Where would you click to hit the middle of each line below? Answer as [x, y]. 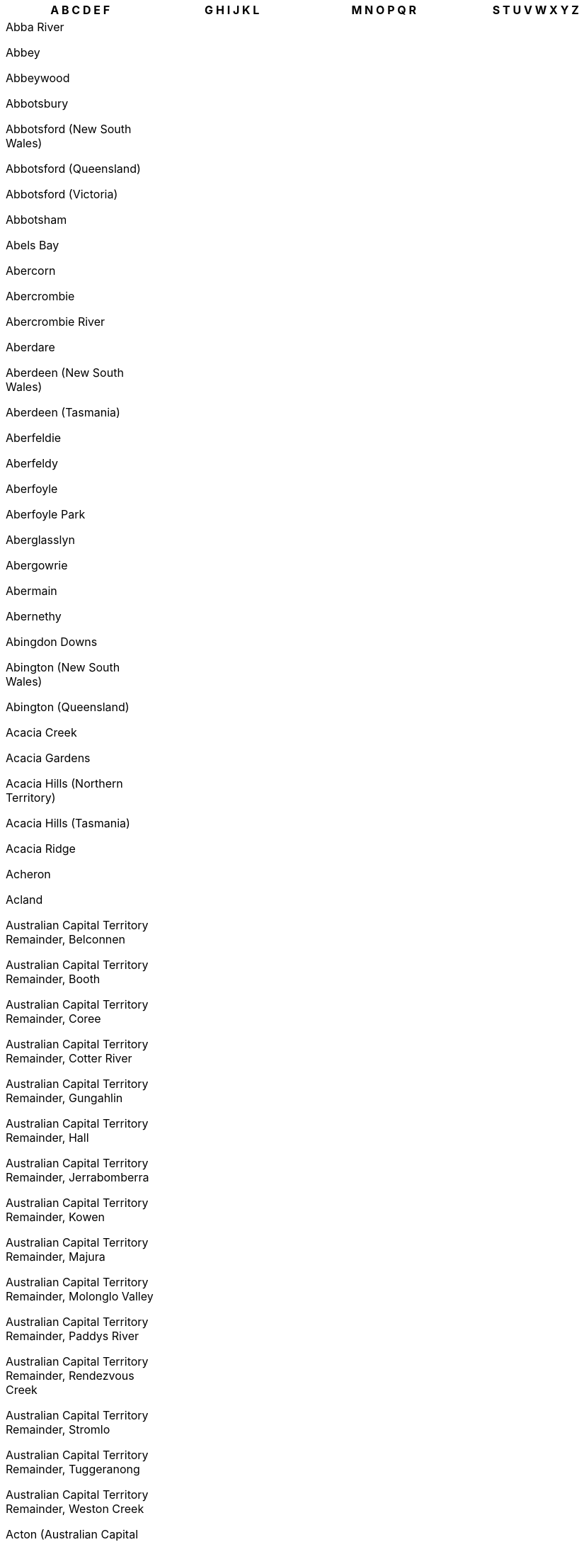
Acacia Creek [41, 732]
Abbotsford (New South [69, 129]
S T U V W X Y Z [536, 10]
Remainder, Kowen [55, 1217]
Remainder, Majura [56, 1257]
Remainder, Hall [47, 1138]
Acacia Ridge [41, 849]
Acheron [28, 874]
